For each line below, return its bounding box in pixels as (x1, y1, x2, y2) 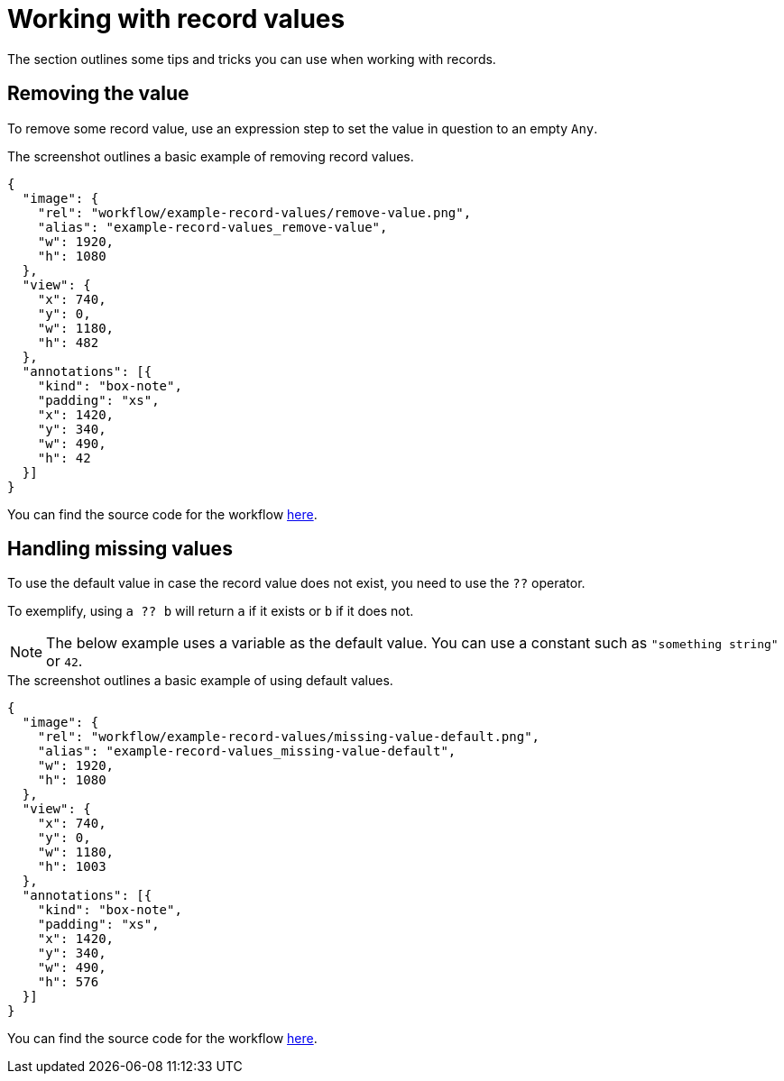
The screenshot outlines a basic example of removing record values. (7, 148, 414, 164)
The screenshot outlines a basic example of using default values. (7, 673, 393, 689)
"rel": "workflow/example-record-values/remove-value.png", (37, 205, 472, 220)
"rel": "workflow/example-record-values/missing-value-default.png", (37, 729, 540, 745)
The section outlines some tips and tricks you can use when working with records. (7, 50, 496, 67)
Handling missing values (7, 537, 233, 561)
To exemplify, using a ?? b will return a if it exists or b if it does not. (7, 603, 414, 619)
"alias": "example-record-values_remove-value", (37, 219, 388, 234)
